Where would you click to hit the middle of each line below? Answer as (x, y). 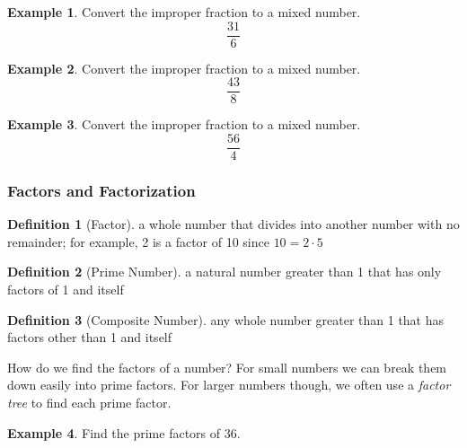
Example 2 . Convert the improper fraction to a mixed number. (184, 68)
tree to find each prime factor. (89, 402)
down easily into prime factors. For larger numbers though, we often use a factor (229, 385)
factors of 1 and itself (66, 289)
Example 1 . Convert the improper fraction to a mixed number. (184, 12)
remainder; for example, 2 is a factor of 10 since (138, 241)
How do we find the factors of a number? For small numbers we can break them (227, 367)
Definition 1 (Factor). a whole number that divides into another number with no (233, 224)
